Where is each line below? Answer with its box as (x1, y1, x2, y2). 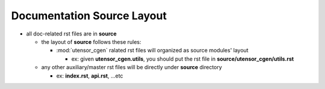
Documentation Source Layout (11, 9, 167, 22)
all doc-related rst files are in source (26, 30, 117, 37)
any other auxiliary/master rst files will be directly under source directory (41, 64, 222, 71)
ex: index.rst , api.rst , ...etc (56, 72, 123, 79)
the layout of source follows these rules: (41, 38, 141, 45)
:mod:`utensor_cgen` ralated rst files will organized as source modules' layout (56, 47, 249, 54)
